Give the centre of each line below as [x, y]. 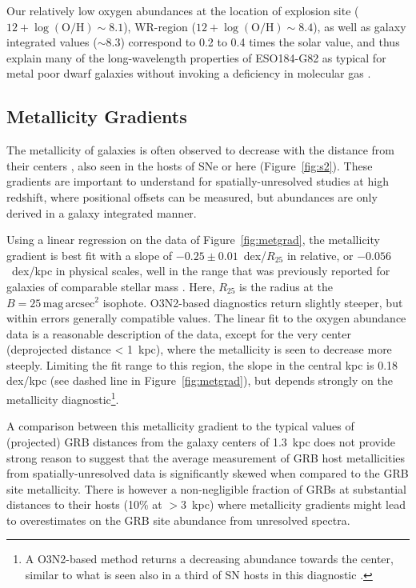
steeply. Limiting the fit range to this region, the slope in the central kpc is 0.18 [202, 364]
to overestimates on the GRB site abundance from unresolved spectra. [178, 520]
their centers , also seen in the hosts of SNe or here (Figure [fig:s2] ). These [190, 165]
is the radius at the [286, 286]
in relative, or [320, 255]
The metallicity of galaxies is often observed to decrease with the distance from [201, 150]
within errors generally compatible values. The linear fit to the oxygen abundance [206, 318]
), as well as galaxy [360, 26]
